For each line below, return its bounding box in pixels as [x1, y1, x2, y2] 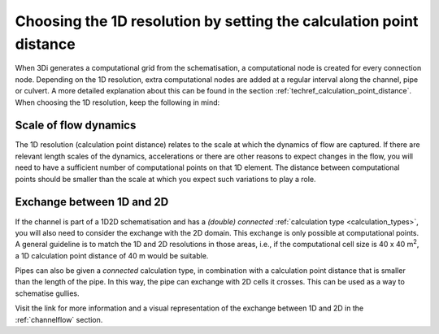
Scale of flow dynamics [15, 119, 137, 132]
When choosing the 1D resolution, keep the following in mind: [15, 98, 220, 107]
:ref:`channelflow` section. [15, 314, 103, 324]
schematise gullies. [15, 288, 80, 298]
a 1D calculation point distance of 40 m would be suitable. [15, 250, 209, 260]
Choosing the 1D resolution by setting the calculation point [15, 12, 419, 30]
